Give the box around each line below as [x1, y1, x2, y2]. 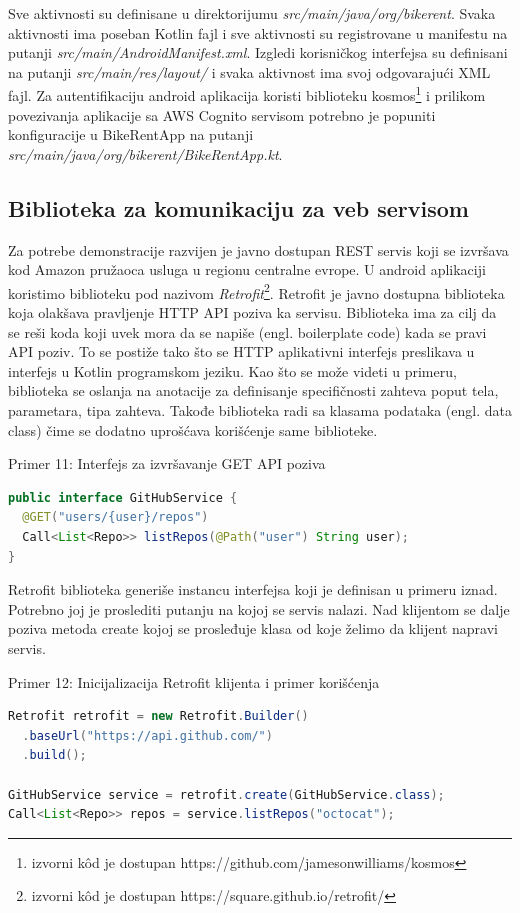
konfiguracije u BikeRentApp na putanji [8, 124, 254, 145]
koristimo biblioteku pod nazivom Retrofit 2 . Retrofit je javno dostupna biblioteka [8, 279, 505, 303]
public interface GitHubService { [8, 490, 238, 505]
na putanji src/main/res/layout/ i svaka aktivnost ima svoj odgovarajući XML [8, 61, 491, 82]
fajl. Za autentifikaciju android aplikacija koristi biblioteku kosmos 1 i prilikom [8, 82, 486, 106]
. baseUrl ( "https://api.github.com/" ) [22, 728, 273, 743]
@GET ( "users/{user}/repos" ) [22, 510, 209, 525]
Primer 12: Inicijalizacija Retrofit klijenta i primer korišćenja [8, 671, 380, 692]
